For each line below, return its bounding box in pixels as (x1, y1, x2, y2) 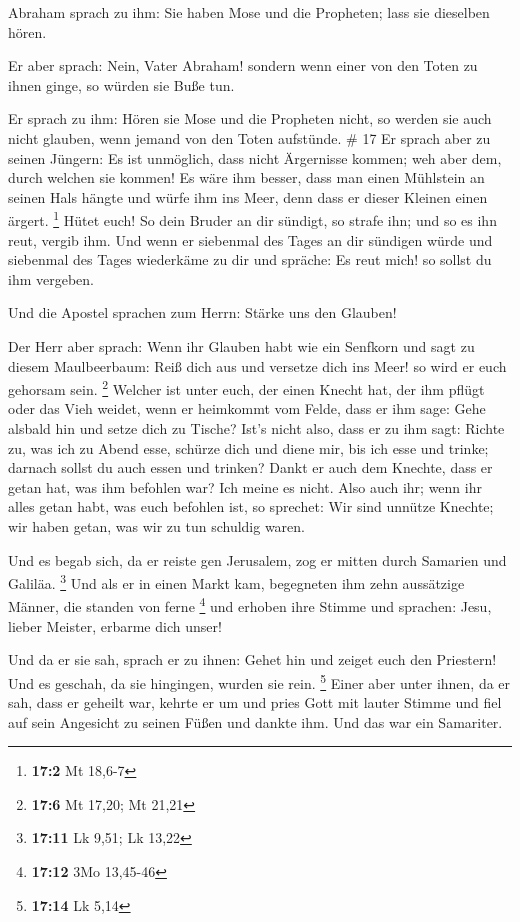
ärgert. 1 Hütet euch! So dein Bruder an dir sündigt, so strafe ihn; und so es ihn (8, 207, 497, 230)
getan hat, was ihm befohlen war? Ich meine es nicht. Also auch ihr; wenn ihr (8, 476, 482, 497)
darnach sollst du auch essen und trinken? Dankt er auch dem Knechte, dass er (8, 457, 493, 478)
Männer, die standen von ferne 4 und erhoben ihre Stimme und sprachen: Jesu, (8, 593, 492, 617)
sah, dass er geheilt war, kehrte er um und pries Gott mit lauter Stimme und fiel (8, 692, 502, 713)
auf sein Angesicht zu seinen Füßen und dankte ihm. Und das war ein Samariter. (8, 711, 503, 732)
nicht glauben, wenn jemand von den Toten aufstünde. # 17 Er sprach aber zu (8, 127, 491, 148)
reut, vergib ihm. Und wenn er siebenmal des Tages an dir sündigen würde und (8, 229, 493, 250)
